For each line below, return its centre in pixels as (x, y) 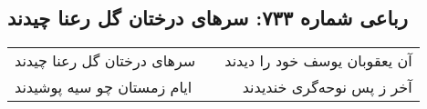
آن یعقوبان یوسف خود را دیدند (318, 61)
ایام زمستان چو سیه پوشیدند (104, 87)
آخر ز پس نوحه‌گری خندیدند (327, 87)
